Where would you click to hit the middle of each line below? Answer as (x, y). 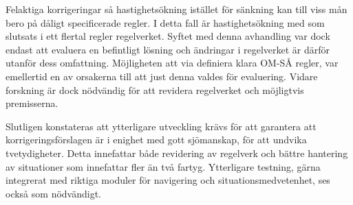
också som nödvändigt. (53, 193)
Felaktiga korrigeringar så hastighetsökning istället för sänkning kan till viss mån (176, 9)
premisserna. (32, 103)
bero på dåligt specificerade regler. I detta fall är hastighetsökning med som (165, 22)
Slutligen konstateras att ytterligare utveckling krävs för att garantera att (161, 126)
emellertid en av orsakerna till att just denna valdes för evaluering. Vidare (162, 76)
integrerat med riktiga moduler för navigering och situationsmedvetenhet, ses (168, 180)
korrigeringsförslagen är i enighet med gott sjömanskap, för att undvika (156, 140)
